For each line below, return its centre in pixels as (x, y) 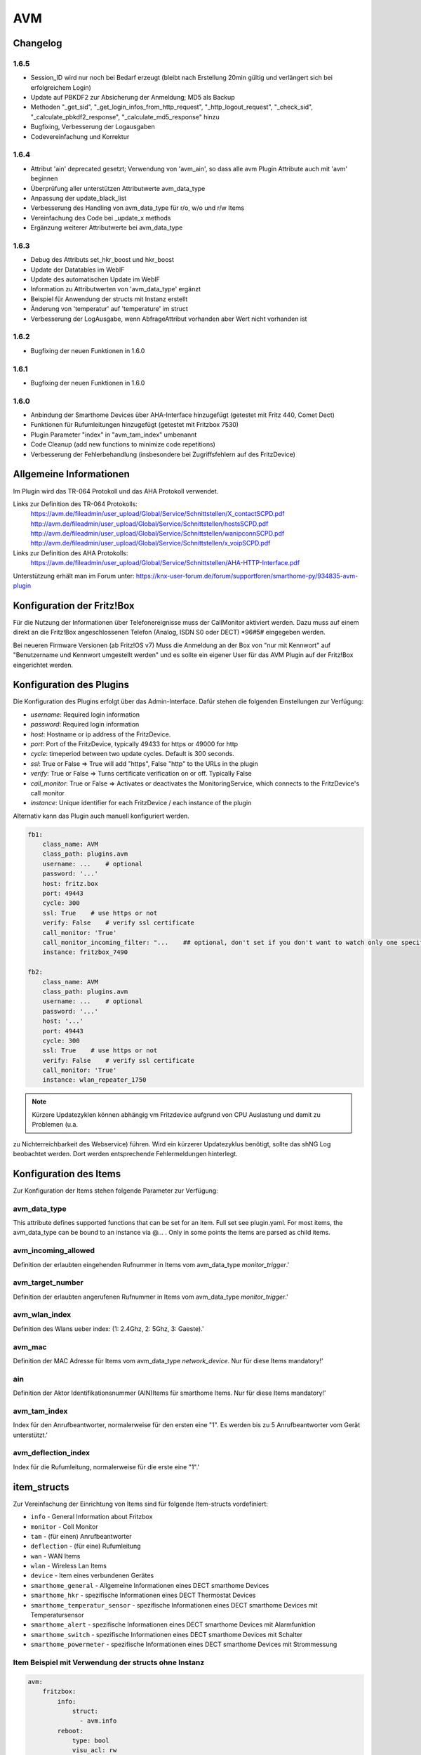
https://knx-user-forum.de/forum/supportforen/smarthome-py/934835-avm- (247, 576)
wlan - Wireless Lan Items (68, 1566)
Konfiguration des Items (67, 1173)
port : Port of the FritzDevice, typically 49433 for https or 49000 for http (134, 743)
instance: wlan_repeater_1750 (94, 1080)
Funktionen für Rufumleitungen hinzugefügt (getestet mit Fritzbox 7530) (134, 425)
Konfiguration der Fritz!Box (74, 605)
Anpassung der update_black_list (79, 198)
